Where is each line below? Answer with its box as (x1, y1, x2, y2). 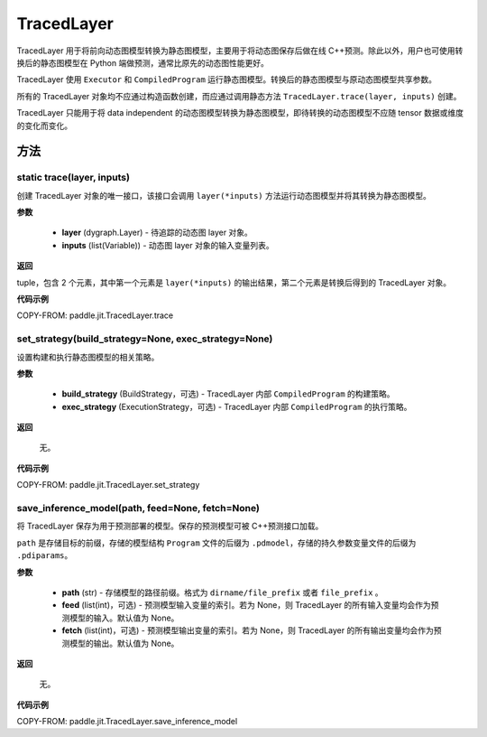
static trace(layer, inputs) (16, 172, 131, 184)
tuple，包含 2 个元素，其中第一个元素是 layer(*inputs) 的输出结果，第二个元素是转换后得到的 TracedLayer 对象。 (16, 276, 451, 288)
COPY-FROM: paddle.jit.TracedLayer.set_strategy (16, 480, 200, 490)
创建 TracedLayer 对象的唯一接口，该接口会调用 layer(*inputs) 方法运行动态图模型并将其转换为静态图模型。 (16, 190, 432, 201)
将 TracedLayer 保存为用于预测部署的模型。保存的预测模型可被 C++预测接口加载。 (16, 520, 324, 532)
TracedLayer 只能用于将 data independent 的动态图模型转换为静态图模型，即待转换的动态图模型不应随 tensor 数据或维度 (16, 107, 464, 118)
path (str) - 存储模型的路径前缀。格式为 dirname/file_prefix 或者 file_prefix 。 (61, 587, 383, 598)
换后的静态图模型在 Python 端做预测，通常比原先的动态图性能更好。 (16, 57, 270, 68)
